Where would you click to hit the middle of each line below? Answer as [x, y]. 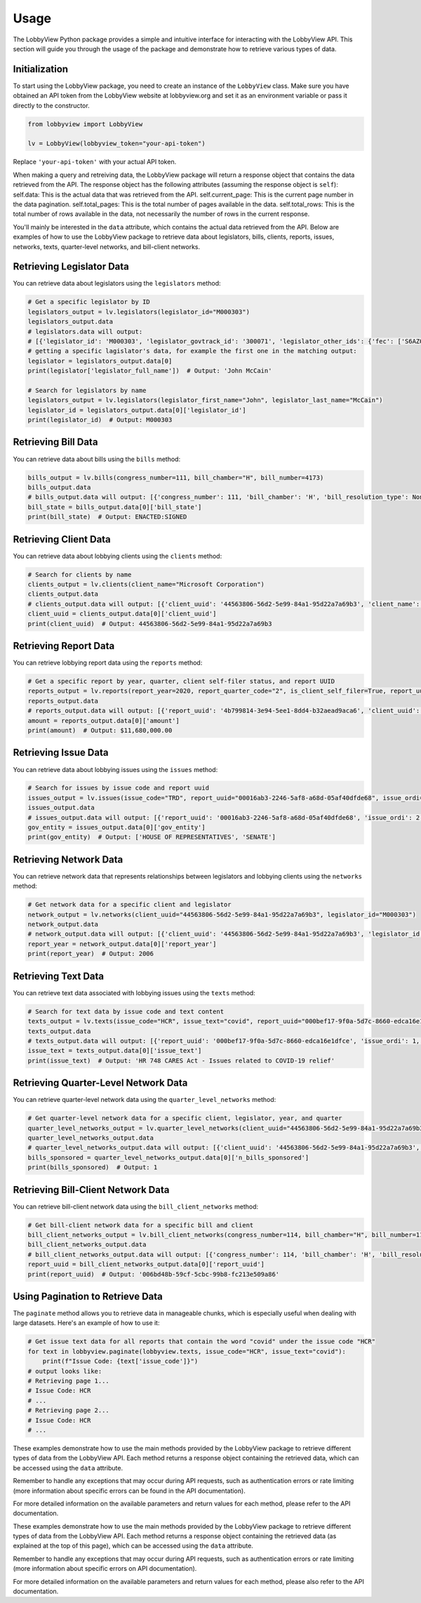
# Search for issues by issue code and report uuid [119, 788]
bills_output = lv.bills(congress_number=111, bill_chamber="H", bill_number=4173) [176, 478]
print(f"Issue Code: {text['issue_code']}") [120, 1361]
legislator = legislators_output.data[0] [100, 361]
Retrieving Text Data [59, 976]
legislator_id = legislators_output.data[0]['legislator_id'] [137, 410]
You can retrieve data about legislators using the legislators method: [117, 284]
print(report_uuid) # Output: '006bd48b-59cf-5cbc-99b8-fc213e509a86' [154, 1274]
